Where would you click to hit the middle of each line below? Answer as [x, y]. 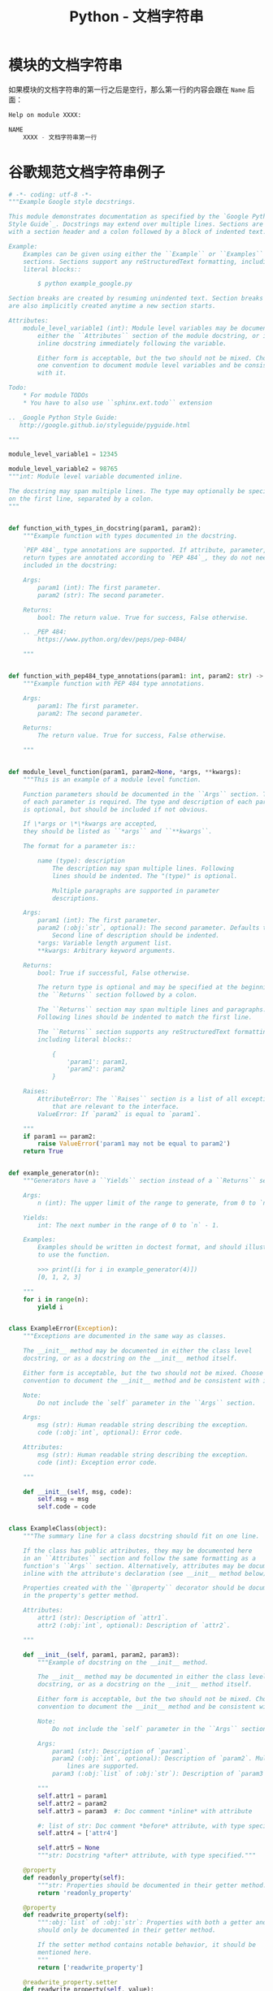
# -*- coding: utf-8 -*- [50, 195]
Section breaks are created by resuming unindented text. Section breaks [136, 299]
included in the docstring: [70, 565]
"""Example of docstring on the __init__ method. [123, 1662]
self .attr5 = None [69, 1848]
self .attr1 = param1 [72, 1796]
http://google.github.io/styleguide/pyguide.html [105, 425]
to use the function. [74, 1255]
